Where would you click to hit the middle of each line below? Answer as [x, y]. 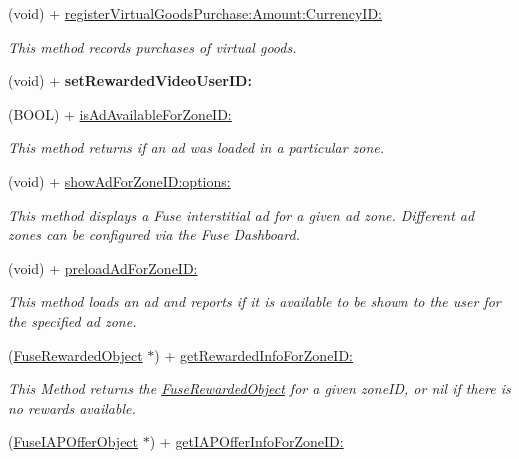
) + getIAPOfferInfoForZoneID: [246, 441]
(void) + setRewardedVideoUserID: [130, 80]
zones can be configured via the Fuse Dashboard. [154, 234]
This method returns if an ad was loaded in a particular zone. [196, 147]
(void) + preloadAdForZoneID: [103, 267]
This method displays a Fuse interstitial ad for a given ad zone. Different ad [241, 214]
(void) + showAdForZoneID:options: [119, 180]
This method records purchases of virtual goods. [152, 46]
